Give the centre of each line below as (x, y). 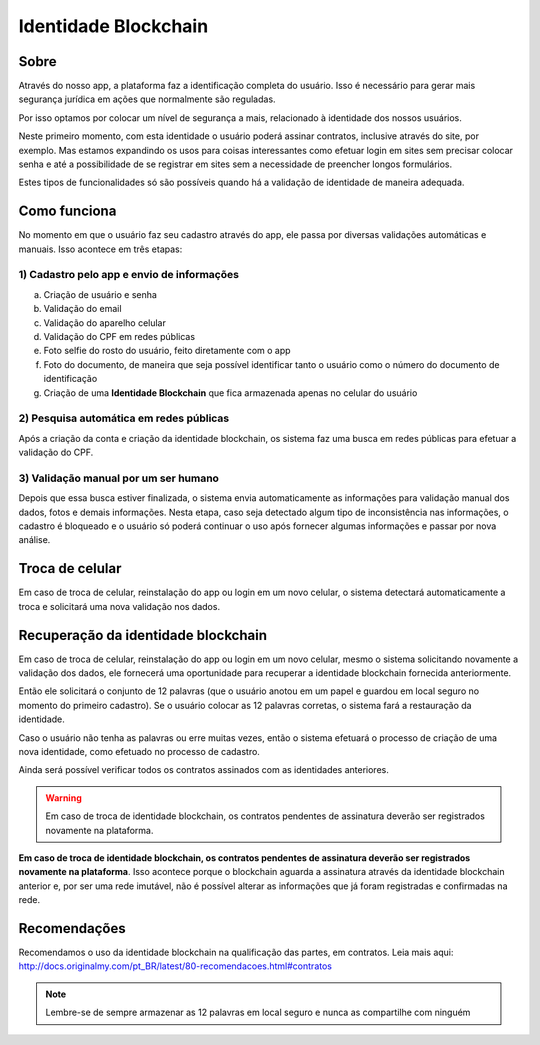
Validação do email (82, 309)
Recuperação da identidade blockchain (142, 635)
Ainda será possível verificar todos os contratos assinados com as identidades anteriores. (203, 770)
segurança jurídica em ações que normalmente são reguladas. (147, 99)
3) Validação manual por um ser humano (119, 478)
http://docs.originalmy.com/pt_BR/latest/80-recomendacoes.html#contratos (175, 966)
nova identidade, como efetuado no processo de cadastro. (139, 751)
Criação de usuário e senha (100, 294)
